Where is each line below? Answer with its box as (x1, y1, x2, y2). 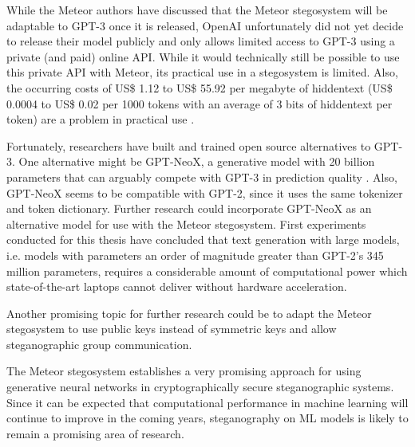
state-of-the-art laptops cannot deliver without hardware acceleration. (6, 278, 347, 295)
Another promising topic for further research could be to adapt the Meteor (6, 304, 372, 321)
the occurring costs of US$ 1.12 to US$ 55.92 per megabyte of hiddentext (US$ (6, 79, 393, 96)
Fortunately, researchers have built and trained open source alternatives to (6, 137, 371, 154)
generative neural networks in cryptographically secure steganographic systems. (6, 378, 394, 395)
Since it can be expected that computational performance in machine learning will (6, 394, 409, 410)
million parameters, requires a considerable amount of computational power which (6, 262, 408, 279)
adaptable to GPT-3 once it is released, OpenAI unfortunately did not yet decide (6, 17, 404, 33)
